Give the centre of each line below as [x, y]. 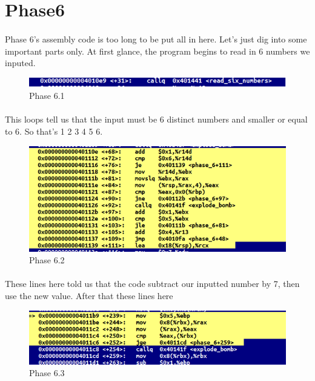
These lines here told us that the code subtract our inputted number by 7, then [152, 284]
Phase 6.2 [47, 260]
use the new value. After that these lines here [89, 296]
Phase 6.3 [47, 373]
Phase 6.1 [47, 96]
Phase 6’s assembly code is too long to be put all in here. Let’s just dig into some [156, 39]
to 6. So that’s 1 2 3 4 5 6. [54, 131]
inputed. [20, 63]
